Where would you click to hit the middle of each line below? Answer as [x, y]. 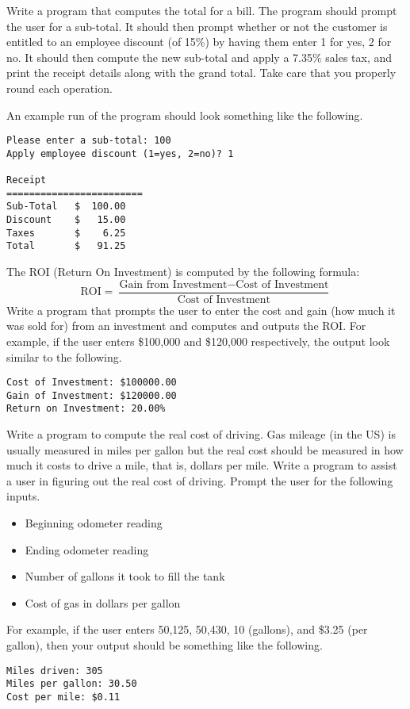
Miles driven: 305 [55, 671]
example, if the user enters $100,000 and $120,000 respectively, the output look [198, 341]
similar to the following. [64, 356]
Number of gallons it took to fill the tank [125, 576]
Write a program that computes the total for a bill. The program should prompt [202, 10]
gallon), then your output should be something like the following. [165, 645]
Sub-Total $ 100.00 [66, 207]
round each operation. [59, 88]
